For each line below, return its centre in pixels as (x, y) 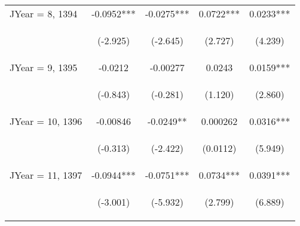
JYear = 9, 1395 (44, 67)
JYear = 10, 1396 (46, 121)
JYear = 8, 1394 (44, 13)
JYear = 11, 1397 (46, 175)
